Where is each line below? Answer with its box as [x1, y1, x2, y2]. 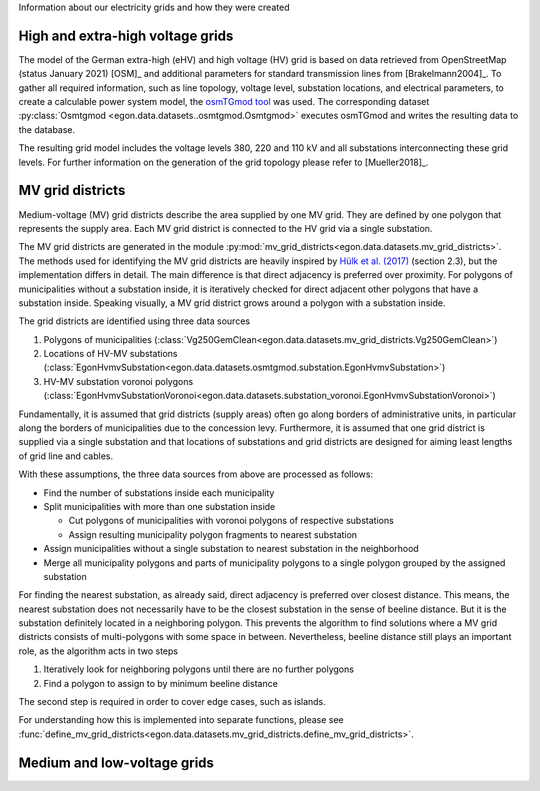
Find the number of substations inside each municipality [43, 486, 275, 499]
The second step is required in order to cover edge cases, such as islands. [18, 696, 327, 708]
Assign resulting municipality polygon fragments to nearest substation [68, 528, 358, 540]
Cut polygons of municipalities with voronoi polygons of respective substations [68, 515, 394, 527]
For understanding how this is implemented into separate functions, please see [18, 714, 344, 726]
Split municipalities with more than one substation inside [43, 500, 276, 512]
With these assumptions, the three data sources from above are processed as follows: [18, 468, 374, 480]
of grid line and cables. [18, 450, 114, 462]
